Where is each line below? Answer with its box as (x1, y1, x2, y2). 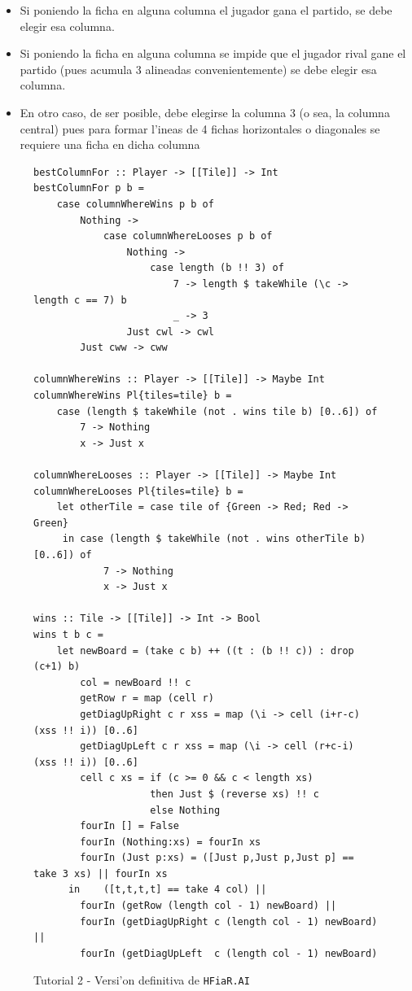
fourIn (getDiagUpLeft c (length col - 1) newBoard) (80, 947, 378, 959)
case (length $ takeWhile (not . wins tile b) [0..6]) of (56, 405, 378, 417)
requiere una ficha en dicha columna (20, 136, 200, 153)
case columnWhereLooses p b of (103, 230, 273, 242)
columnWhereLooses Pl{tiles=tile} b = (33, 485, 243, 497)
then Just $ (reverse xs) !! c (150, 788, 319, 800)
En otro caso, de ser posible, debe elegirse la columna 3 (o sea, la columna (20, 103, 390, 120)
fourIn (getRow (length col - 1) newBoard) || (80, 900, 337, 912)
